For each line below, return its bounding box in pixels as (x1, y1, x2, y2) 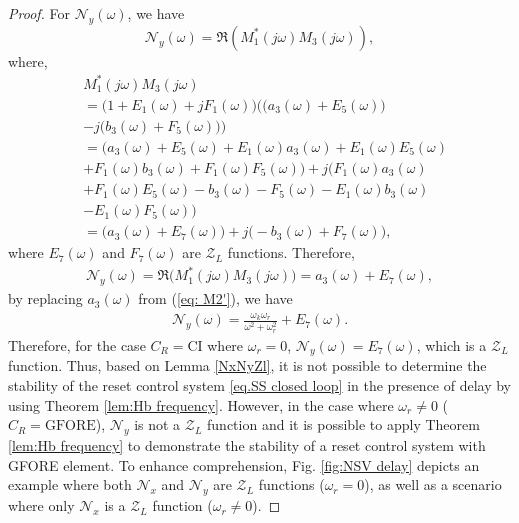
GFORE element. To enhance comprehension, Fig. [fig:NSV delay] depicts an (8, 454, 480, 475)
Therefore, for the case (8, 334, 146, 355)
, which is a (416, 334, 487, 355)
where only (8, 495, 75, 516)
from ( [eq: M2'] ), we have (138, 288, 293, 309)
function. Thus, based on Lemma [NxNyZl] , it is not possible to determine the (8, 355, 487, 376)
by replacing (8, 288, 83, 309)
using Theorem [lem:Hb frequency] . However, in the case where (8, 394, 394, 415)
